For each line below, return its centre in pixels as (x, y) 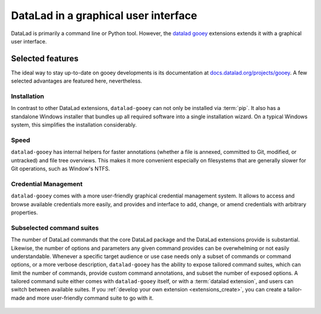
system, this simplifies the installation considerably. (74, 125)
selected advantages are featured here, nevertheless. (77, 81)
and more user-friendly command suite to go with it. (90, 298)
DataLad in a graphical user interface (104, 15)
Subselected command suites (55, 228)
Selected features (45, 59)
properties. (24, 212)
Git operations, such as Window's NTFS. (60, 169)
